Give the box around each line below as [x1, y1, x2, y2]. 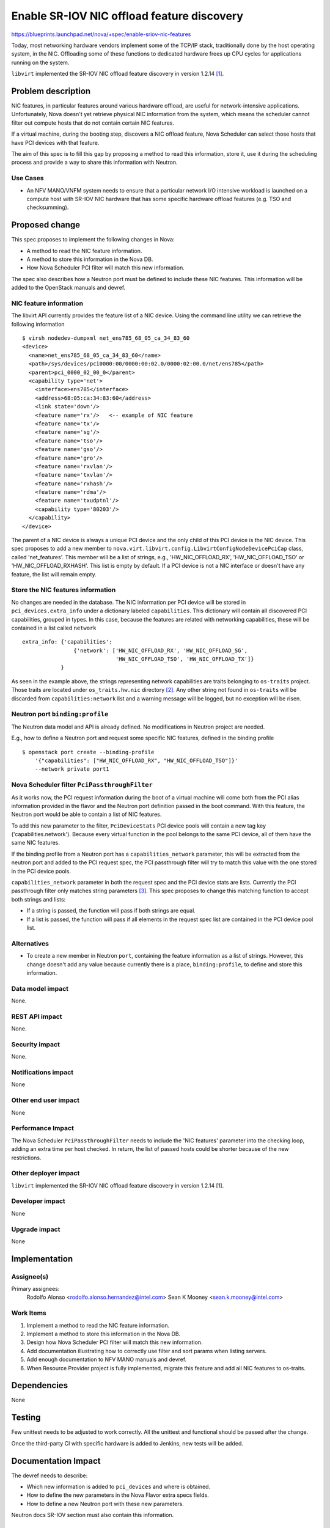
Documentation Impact [11, 1455, 101, 1466]
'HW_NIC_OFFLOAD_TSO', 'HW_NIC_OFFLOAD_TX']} [115, 656, 254, 663]
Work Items [11, 1309, 46, 1317]
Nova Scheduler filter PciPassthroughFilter [11, 781, 153, 789]
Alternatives [11, 939, 49, 947]
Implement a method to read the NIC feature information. [26, 1321, 170, 1329]
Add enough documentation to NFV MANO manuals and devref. [26, 1356, 187, 1363]
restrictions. [11, 1154, 42, 1161]
